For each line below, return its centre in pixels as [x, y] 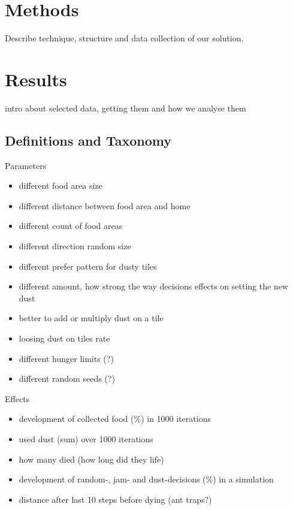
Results [36, 79]
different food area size [61, 185]
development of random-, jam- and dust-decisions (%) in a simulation [146, 479]
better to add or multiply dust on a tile [91, 318]
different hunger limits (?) [66, 358]
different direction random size [75, 246]
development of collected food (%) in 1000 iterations [115, 419]
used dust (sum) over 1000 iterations [86, 438]
